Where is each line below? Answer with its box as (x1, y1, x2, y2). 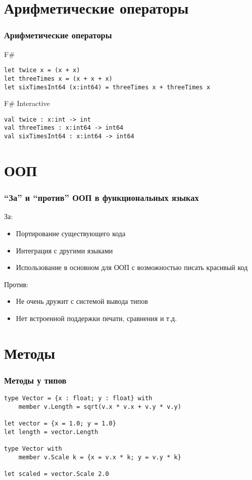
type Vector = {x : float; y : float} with (4, 395, 153, 402)
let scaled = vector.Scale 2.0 (4, 470, 109, 477)
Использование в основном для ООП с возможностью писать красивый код (16, 262, 248, 273)
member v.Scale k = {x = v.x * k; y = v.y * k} (18, 453, 181, 461)
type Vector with (4, 445, 62, 452)
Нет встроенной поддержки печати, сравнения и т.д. (16, 312, 177, 323)
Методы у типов (4, 374, 67, 386)
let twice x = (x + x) (4, 67, 80, 74)
